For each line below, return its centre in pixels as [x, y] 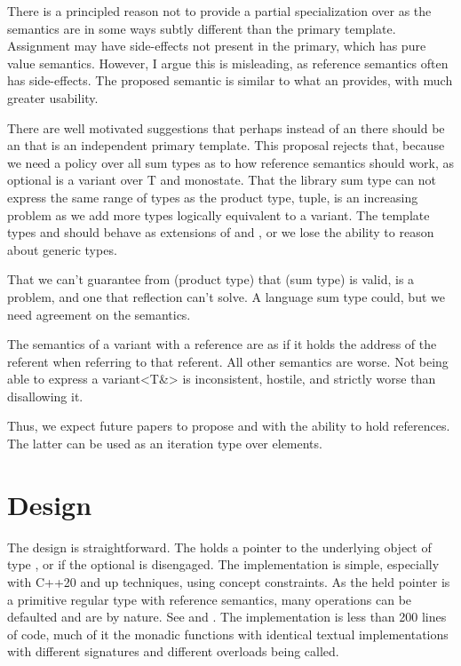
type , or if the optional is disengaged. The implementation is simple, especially [223, 564]
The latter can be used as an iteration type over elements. [165, 444]
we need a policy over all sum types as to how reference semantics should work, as [231, 162]
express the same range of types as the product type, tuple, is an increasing [213, 197]
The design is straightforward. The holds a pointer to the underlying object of [219, 547]
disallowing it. [45, 396]
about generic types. [62, 249]
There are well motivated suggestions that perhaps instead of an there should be [226, 127]
